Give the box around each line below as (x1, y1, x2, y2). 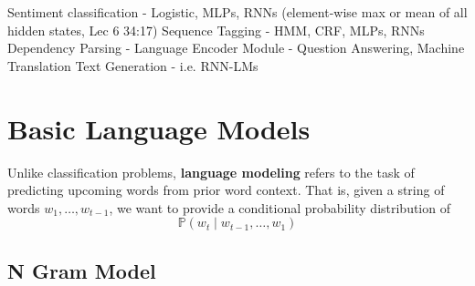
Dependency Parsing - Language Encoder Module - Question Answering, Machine (7, 38, 465, 57)
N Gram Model (7, 256, 156, 284)
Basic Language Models (7, 109, 311, 147)
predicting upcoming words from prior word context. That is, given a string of (7, 180, 445, 199)
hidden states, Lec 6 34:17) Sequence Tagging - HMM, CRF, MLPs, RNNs (7, 20, 425, 39)
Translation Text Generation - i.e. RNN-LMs (7, 56, 259, 75)
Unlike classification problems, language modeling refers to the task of (7, 162, 415, 181)
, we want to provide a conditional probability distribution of (109, 198, 450, 217)
